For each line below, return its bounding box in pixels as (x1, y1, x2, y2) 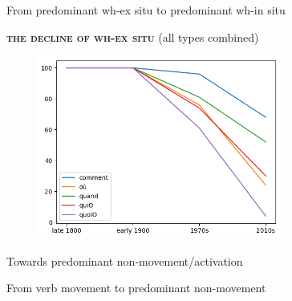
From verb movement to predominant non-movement (6, 279, 266, 296)
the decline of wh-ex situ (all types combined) (6, 28, 259, 45)
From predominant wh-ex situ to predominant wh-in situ (6, 2, 286, 18)
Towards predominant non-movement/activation (6, 252, 243, 269)
